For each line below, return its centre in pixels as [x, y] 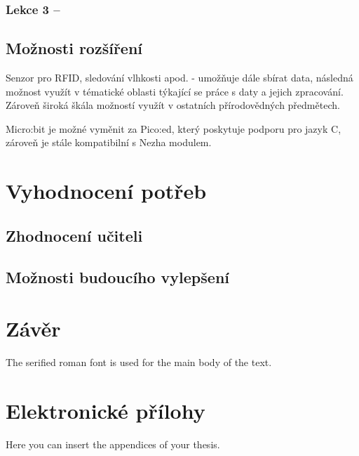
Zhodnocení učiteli [74, 235]
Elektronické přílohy [106, 410]
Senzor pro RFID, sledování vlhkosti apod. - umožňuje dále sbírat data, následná [179, 78]
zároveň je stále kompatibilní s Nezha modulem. [109, 142]
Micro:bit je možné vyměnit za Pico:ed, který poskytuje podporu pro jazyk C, [174, 128]
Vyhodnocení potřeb [106, 191]
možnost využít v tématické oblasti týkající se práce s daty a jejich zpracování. [175, 91]
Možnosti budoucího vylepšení [118, 276]
